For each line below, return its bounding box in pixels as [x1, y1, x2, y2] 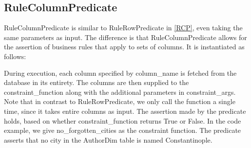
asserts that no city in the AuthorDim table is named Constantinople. [4, 134, 212, 145]
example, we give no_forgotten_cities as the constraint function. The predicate [4, 125, 241, 135]
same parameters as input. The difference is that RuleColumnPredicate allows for [4, 32, 247, 42]
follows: [4, 51, 26, 61]
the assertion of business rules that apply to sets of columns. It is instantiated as [4, 42, 245, 52]
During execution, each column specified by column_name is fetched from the [4, 67, 237, 78]
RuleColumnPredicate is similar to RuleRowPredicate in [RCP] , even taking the [4, 22, 243, 33]
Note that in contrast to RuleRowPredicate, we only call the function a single [4, 96, 235, 106]
